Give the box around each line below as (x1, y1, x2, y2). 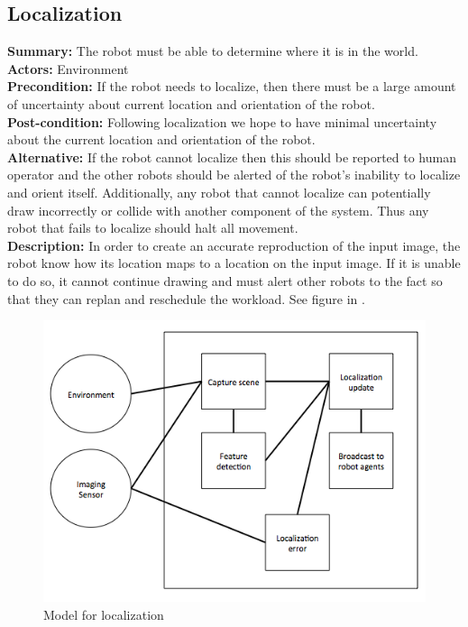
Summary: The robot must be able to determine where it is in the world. (7, 41, 418, 60)
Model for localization (43, 604, 164, 623)
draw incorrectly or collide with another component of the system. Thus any (7, 200, 429, 219)
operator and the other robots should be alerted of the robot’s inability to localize (7, 165, 461, 184)
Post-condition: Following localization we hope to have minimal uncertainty (7, 112, 437, 131)
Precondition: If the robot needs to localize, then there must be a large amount (7, 77, 456, 96)
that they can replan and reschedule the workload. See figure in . (7, 289, 365, 308)
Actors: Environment (7, 59, 129, 78)
